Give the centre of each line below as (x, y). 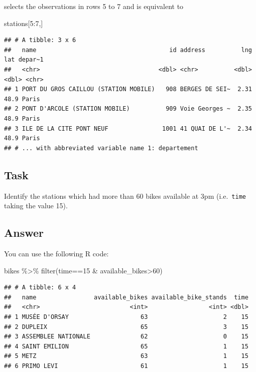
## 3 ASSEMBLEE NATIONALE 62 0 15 (126, 337)
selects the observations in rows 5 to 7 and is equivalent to (94, 6)
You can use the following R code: (56, 253)
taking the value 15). (36, 206)
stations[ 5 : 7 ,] (24, 23)
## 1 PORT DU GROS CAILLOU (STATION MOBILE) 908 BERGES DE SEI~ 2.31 (128, 89)
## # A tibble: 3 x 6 (40, 40)
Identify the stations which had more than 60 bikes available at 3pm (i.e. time (125, 196)
